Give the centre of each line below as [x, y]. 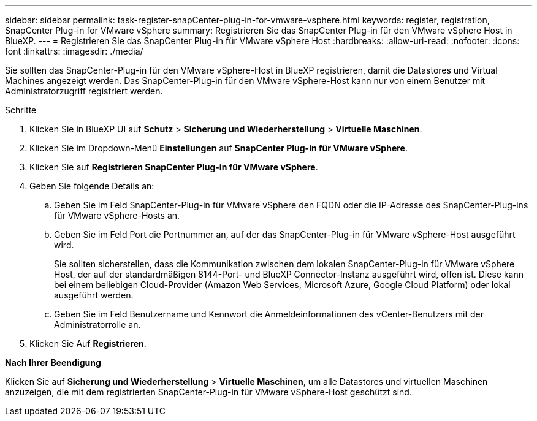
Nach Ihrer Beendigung [53, 362]
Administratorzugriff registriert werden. [84, 91]
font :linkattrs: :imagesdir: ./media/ [74, 51]
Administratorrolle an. [97, 324]
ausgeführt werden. [94, 295]
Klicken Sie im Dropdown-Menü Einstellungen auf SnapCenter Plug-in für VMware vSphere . [219, 148]
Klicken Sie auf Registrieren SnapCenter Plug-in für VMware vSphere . [174, 167]
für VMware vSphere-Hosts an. [117, 215]
